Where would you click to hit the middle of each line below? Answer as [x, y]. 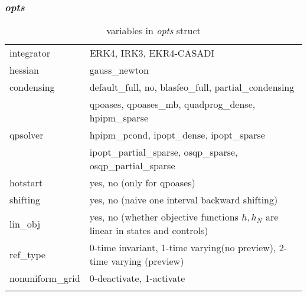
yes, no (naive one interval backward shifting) [184, 200]
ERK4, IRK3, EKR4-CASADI [152, 53]
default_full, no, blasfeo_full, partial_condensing [192, 87]
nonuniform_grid [45, 278]
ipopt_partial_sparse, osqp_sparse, [164, 152]
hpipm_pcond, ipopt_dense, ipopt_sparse [177, 135]
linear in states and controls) [149, 231]
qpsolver [27, 135]
